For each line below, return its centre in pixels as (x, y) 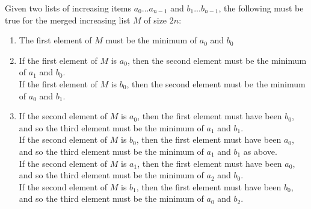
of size (155, 20)
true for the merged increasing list (68, 20)
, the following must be (261, 8)
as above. (260, 151)
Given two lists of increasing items (68, 8)
